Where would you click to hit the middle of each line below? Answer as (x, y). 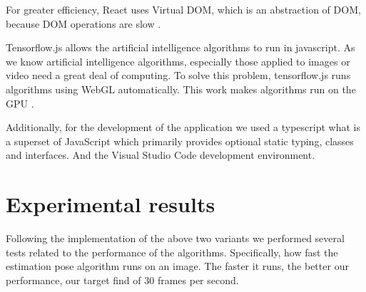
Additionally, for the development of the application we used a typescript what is (183, 127)
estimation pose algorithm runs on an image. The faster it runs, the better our (177, 266)
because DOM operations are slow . (83, 23)
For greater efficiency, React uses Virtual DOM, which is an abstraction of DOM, (183, 9)
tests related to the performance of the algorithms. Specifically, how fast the (172, 252)
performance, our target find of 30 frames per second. (122, 280)
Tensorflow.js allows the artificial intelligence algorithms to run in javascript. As (181, 47)
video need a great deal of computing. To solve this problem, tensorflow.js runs (178, 75)
